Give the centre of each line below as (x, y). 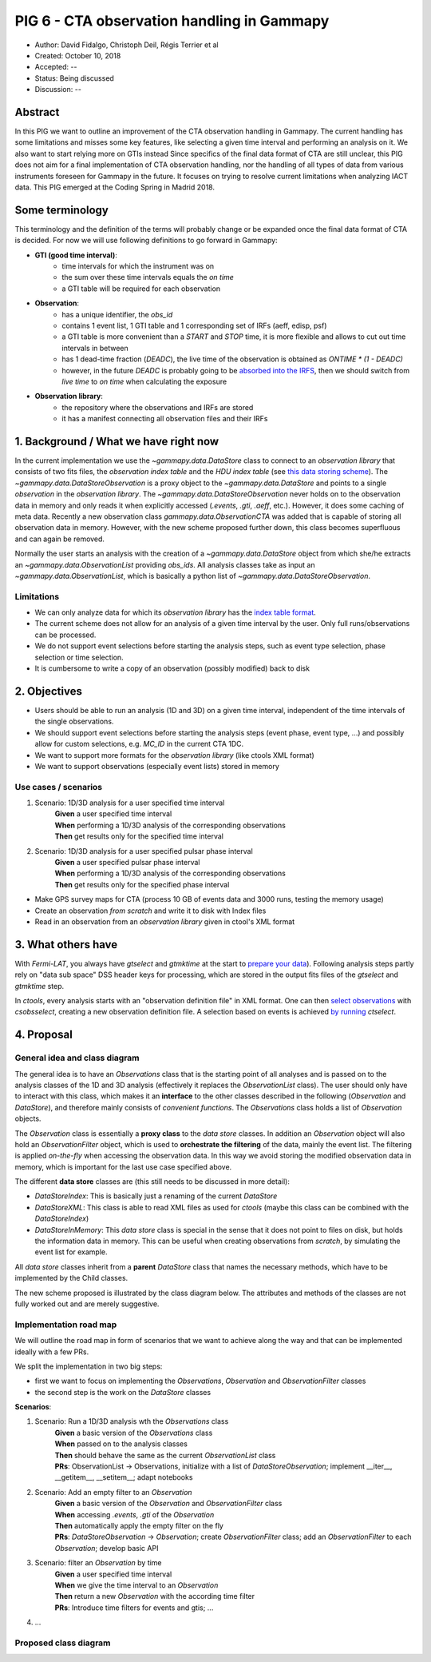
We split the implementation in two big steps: (89, 1366)
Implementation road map (66, 1325)
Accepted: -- (56, 67)
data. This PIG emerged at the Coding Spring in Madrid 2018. (115, 187)
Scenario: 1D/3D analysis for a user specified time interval (130, 803)
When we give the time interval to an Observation (136, 1585)
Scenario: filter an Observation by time (99, 1563)
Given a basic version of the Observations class (134, 1433)
